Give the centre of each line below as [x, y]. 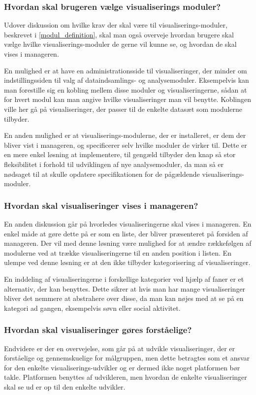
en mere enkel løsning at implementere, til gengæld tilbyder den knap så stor [120, 154]
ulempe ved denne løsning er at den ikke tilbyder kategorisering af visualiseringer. [127, 262]
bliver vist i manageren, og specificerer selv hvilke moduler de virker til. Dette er [126, 145]
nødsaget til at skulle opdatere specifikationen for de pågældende [102, 174]
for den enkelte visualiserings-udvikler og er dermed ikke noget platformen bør [122, 367]
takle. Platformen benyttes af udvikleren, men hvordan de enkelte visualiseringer [126, 377]
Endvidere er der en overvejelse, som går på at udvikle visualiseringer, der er [120, 348]
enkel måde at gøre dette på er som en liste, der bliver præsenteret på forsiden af [126, 233]
